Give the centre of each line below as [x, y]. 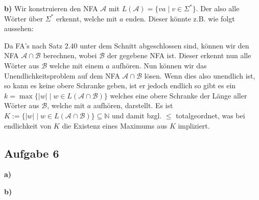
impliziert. [194, 125]
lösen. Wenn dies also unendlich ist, [200, 75]
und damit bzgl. [137, 115]
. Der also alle [218, 8]
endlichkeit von [28, 125]
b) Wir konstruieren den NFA [51, 8]
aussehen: [19, 28]
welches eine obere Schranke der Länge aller [179, 95]
